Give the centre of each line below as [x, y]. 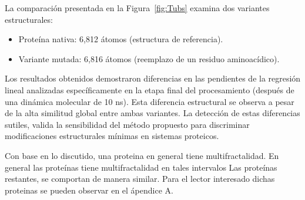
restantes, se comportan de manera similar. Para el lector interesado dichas [140, 179]
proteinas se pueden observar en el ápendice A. [89, 190]
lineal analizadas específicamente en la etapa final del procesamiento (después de [150, 89]
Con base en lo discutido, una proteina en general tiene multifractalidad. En [142, 155]
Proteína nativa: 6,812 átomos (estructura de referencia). [121, 39]
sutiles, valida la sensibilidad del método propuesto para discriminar [127, 124]
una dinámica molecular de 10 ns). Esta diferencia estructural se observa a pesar [150, 101]
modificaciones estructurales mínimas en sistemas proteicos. [112, 136]
